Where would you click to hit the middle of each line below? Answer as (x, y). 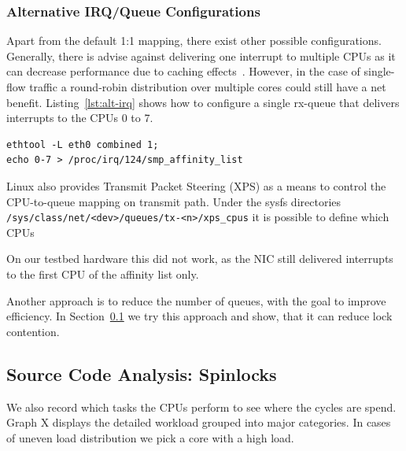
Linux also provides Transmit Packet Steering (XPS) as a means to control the (196, 185)
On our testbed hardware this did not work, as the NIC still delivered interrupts (200, 259)
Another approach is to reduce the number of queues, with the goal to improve (196, 300)
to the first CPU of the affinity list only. (103, 274)
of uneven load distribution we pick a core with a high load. (150, 437)
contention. (33, 331)
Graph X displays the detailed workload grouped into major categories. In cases (199, 422)
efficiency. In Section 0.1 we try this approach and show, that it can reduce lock (199, 316)
